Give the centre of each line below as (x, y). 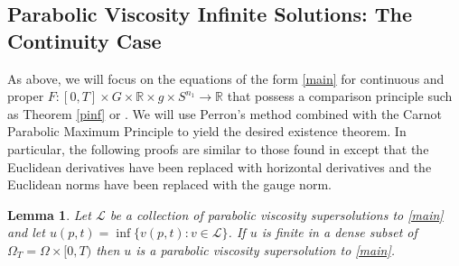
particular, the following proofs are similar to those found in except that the (218, 148)
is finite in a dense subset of (339, 232)
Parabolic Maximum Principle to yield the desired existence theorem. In (207, 131)
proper (26, 96)
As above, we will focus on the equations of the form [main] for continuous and (226, 78)
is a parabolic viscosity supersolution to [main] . (265, 249)
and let (26, 232)
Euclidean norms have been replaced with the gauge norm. (169, 184)
